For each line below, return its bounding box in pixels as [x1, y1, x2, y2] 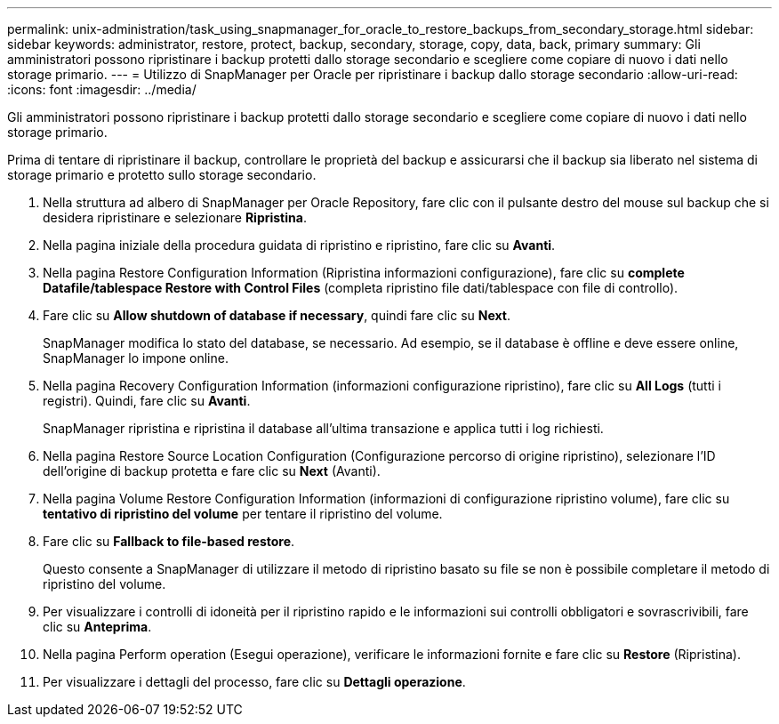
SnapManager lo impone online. [43, 350, 229, 366]
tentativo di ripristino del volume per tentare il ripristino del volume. [43, 506, 443, 521]
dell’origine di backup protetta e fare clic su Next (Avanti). [43, 463, 381, 479]
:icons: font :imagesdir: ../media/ [7, 82, 197, 97]
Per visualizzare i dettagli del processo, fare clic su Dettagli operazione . [43, 674, 466, 689]
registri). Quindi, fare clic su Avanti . [43, 393, 251, 408]
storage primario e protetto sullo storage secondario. [7, 167, 317, 182]
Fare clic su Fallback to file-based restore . [43, 534, 295, 549]
